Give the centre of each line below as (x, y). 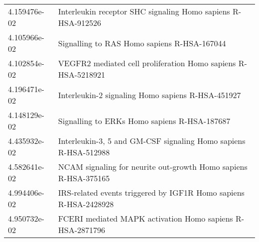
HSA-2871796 (82, 230)
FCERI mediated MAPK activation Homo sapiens (145, 218)
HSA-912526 (80, 23)
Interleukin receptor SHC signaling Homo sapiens (144, 11)
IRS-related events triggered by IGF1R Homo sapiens (151, 192)
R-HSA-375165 (84, 178)
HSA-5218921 (82, 74)
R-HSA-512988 (84, 152)
